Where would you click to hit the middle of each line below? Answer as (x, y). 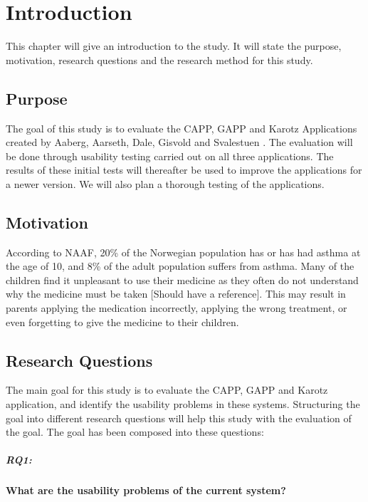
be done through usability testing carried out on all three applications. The (170, 156)
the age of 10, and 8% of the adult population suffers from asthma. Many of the (180, 266)
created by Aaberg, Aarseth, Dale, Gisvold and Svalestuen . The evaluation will (179, 142)
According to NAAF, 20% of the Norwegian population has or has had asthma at (183, 252)
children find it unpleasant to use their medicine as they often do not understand (182, 279)
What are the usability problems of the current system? (146, 490)
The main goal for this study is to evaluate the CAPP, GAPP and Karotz (167, 390)
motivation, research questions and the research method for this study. (159, 59)
